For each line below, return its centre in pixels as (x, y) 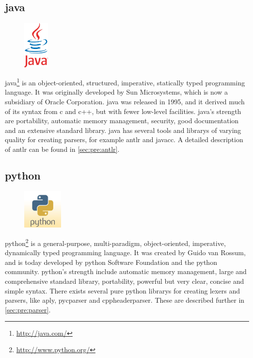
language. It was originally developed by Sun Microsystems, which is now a (117, 92)
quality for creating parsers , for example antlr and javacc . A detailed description (124, 139)
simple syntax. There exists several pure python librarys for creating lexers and (123, 290)
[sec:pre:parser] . (28, 309)
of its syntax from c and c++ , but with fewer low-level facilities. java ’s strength (123, 111)
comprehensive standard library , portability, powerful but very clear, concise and (125, 281)
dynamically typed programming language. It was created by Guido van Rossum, (125, 252)
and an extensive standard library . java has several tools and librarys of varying (123, 130)
